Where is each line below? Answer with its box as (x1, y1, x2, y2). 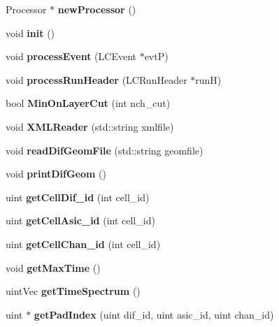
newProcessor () (57, 2, 136, 16)
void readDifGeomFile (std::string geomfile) (6, 143, 203, 157)
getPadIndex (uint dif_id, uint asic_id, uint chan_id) (34, 307, 274, 321)
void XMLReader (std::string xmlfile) (6, 119, 174, 133)
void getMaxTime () (6, 260, 101, 275)
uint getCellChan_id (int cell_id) (6, 236, 161, 251)
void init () (6, 25, 55, 40)
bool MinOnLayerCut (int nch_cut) (6, 96, 171, 110)
